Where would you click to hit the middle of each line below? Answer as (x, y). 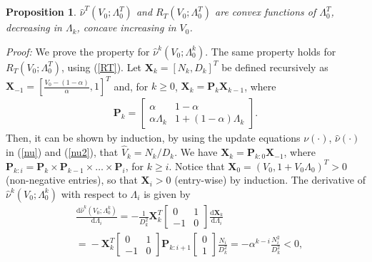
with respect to (94, 193)
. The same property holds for (271, 51)
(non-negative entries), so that (72, 180)
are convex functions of (266, 12)
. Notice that (197, 166)
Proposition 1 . (41, 12)
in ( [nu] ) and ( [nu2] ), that (62, 152)
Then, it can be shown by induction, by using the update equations (153, 138)
